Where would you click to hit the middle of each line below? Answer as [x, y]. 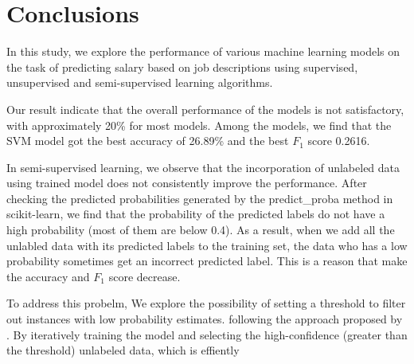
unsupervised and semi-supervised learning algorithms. [140, 82]
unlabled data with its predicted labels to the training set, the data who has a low [207, 245]
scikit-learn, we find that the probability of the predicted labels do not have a [196, 214]
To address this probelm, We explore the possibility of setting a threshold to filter [206, 303]
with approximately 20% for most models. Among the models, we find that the [199, 125]
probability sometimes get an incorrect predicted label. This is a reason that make [207, 261]
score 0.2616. [339, 141]
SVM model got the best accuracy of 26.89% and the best [148, 141]
